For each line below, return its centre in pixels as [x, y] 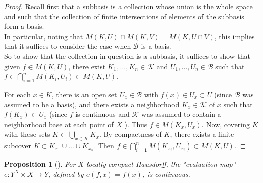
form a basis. [24, 26]
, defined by [66, 174]
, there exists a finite [202, 134]
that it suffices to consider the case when [68, 46]
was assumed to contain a [181, 114]
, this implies [235, 36]
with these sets [27, 134]
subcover [18, 146]
